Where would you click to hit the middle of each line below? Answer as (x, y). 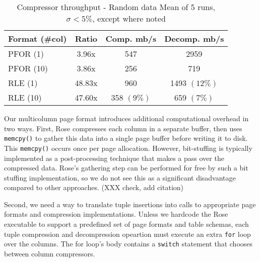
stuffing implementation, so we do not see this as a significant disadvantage (120, 177)
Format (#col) (38, 38)
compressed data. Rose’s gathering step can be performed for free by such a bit (126, 168)
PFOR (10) (28, 68)
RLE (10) (25, 97)
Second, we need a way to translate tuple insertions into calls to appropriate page (130, 204)
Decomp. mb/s (194, 38)
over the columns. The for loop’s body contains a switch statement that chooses (128, 244)
